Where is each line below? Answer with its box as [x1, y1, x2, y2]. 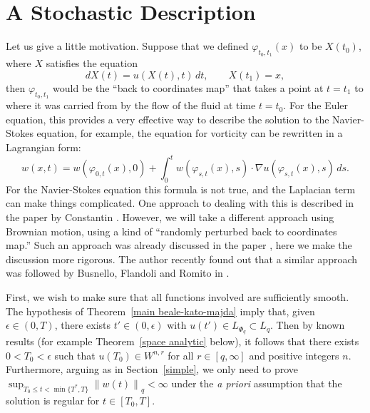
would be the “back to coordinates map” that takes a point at [53, 80, 324, 95]
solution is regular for [6, 392, 100, 407]
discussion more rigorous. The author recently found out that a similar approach [6, 251, 358, 266]
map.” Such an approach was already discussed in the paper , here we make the [6, 238, 352, 253]
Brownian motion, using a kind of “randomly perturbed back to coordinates [6, 223, 337, 238]
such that [54, 347, 96, 362]
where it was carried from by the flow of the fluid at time [6, 98, 256, 113]
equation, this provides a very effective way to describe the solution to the [6, 111, 329, 126]
